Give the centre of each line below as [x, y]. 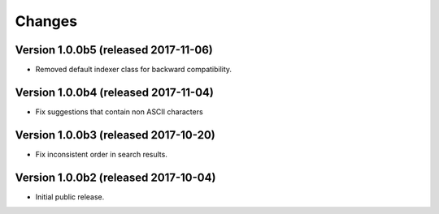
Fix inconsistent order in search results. [102, 154]
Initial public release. [70, 197]
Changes [46, 21]
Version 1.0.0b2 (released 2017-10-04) [115, 177]
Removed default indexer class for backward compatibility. [133, 70]
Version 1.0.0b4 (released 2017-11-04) [115, 92]
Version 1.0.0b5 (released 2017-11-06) [114, 50]
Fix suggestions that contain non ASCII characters [119, 111]
